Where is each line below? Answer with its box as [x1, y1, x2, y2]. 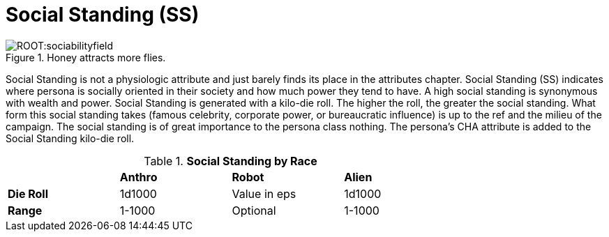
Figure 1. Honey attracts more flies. [6, 51, 166, 63]
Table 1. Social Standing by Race [144, 153, 317, 168]
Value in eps [232, 186, 296, 201]
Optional [232, 203, 276, 217]
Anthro [119, 169, 158, 184]
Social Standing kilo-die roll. [6, 132, 135, 144]
